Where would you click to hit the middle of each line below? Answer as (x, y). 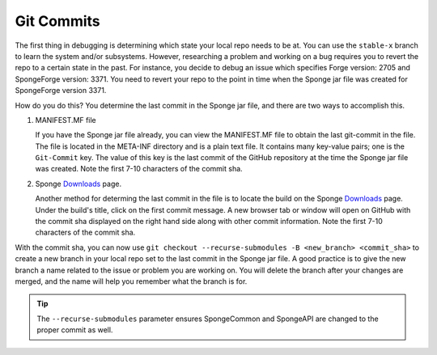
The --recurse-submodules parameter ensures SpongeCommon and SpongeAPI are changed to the (208, 319)
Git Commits (57, 21)
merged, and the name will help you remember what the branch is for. (131, 281)
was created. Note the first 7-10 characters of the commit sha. (139, 169)
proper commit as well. (75, 330)
